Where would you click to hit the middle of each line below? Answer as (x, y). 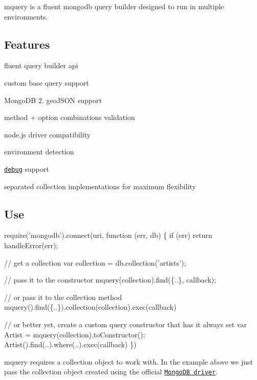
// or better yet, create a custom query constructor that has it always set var (125, 324)
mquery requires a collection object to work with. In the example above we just (128, 361)
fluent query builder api (41, 65)
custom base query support (47, 82)
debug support (27, 168)
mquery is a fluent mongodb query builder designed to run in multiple (114, 6)
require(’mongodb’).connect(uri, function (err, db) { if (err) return (108, 235)
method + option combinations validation (70, 117)
